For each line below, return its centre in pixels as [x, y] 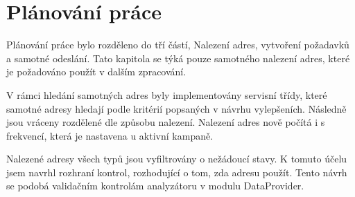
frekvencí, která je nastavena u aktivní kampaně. [110, 135]
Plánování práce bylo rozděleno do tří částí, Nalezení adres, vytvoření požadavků [178, 45]
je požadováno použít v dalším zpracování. [96, 72]
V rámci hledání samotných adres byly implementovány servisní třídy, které [167, 94]
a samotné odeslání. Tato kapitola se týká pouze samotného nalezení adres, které [178, 58]
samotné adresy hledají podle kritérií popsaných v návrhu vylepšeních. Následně [176, 108]
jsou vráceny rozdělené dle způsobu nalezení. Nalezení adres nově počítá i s [166, 122]
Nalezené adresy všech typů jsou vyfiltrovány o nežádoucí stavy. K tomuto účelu [177, 159]
